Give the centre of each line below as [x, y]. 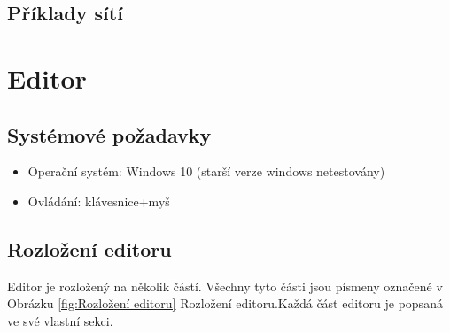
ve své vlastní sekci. [60, 320]
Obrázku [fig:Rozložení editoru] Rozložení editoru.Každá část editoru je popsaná [225, 303]
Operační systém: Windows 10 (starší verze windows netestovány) [206, 171]
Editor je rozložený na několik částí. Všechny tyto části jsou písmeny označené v [225, 286]
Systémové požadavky [109, 134]
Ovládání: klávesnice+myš [99, 201]
